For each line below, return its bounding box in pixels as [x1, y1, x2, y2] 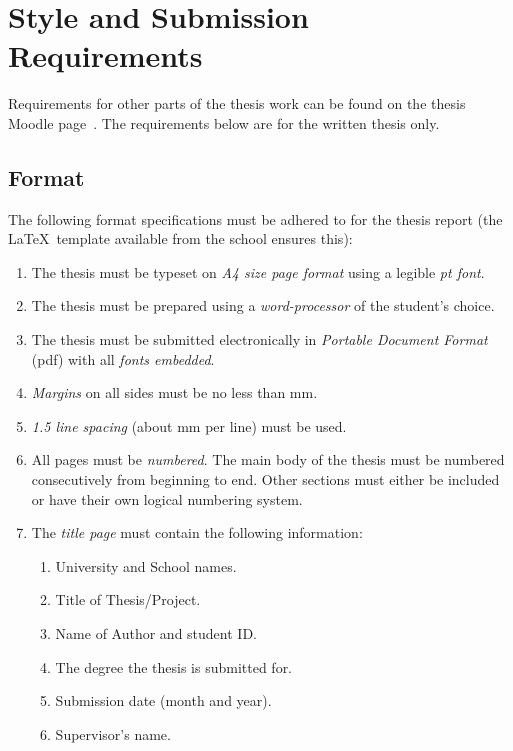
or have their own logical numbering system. [31, 488, 303, 509]
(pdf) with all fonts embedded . [31, 348, 215, 369]
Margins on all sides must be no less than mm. [31, 382, 318, 403]
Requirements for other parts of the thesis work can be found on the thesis [8, 93, 466, 114]
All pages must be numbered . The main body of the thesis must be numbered [31, 449, 505, 470]
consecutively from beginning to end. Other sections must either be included [31, 469, 500, 490]
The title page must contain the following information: [31, 522, 363, 543]
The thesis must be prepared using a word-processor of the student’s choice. [31, 295, 495, 316]
